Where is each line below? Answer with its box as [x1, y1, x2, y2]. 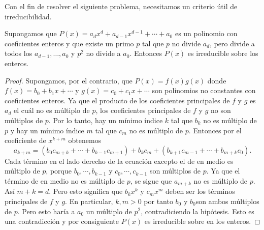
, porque [46, 165, 72, 176]
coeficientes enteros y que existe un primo [5, 38, 134, 48]
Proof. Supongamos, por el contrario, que [5, 75, 133, 85]
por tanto [144, 195, 173, 206]
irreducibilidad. [5, 11, 52, 21]
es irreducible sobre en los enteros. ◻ [144, 216, 260, 226]
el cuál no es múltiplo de [13, 105, 90, 116]
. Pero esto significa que [49, 186, 123, 196]
